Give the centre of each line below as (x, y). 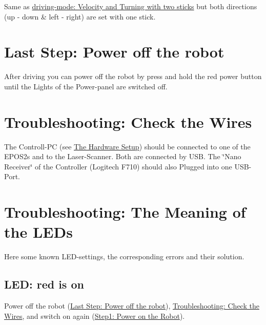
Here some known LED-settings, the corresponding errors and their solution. (124, 256)
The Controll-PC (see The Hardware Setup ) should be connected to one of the (127, 146)
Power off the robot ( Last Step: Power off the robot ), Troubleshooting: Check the (132, 306)
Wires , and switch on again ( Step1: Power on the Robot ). (95, 316)
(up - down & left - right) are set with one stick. (80, 16)
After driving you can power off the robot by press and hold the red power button (133, 76)
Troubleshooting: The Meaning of (125, 212)
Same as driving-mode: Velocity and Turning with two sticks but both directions (131, 6)
